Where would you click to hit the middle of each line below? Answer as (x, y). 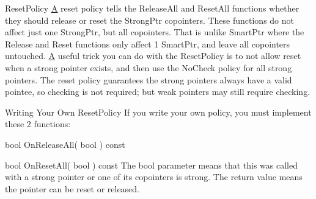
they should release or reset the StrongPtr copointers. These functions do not (150, 20)
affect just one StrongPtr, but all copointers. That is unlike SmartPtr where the (155, 32)
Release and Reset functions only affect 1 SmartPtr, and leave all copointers (148, 44)
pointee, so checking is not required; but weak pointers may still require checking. (158, 92)
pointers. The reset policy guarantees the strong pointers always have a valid (149, 79)
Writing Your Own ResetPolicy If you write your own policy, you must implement (158, 112)
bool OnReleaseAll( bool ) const (65, 144)
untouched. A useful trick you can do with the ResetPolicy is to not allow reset (153, 56)
